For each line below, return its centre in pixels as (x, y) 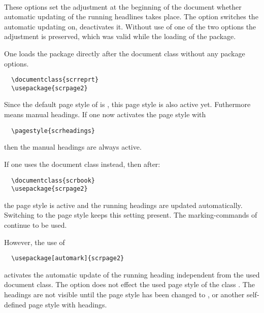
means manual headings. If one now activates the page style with (105, 114)
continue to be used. (36, 225)
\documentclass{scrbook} (53, 180)
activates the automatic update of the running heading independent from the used (132, 274)
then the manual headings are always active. (73, 147)
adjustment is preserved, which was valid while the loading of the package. (120, 36)
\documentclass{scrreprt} (55, 80)
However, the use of (35, 242)
